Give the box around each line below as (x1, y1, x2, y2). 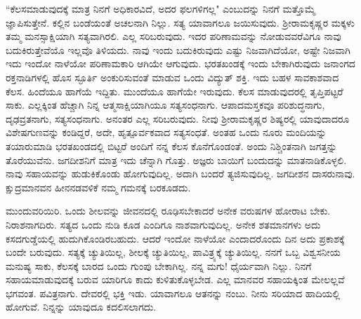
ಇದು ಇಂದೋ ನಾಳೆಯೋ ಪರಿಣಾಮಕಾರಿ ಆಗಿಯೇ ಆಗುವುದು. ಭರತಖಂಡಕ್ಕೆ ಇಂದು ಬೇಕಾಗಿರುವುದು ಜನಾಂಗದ (6, 56, 355, 71)
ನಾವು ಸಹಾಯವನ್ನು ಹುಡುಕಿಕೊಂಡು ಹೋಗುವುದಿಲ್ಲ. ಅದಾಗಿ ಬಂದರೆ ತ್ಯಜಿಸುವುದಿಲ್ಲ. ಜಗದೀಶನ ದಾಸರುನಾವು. (6, 166, 355, 181)
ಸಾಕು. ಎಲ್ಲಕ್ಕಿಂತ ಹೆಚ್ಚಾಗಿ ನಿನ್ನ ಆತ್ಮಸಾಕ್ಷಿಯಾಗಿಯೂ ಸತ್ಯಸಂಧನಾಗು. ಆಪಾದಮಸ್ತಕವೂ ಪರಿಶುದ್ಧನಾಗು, (6, 97, 325, 112)
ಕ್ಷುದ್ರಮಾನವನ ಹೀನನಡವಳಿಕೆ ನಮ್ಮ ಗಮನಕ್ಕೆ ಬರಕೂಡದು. (6, 179, 191, 194)
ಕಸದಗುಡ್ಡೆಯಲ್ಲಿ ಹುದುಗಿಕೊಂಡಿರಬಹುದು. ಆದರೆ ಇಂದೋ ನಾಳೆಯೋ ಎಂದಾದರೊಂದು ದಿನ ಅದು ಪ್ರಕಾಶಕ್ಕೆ (6, 231, 345, 245)
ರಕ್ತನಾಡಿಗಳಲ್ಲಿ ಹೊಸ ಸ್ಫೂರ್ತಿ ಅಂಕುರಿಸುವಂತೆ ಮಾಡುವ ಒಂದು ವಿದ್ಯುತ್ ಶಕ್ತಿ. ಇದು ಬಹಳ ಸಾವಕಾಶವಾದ (6, 69, 339, 84)
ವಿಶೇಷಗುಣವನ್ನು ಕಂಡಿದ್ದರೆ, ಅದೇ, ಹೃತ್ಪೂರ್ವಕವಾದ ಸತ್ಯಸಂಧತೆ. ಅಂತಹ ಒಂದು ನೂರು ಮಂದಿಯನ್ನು (6, 125, 327, 140)
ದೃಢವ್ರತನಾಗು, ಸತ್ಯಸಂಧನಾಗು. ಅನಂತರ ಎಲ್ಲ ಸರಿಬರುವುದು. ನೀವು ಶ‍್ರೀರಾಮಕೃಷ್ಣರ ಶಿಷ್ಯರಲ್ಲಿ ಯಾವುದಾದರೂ (6, 111, 350, 125)
